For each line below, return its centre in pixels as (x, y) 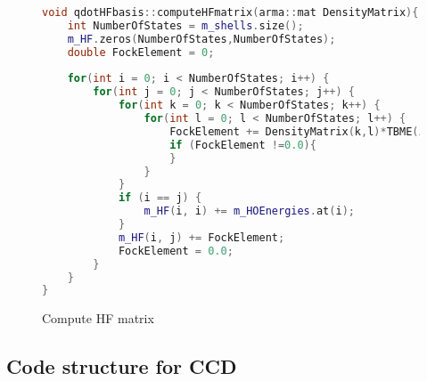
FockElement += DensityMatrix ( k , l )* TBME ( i (297, 131)
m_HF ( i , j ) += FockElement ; (201, 237)
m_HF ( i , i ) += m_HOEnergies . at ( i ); (249, 211)
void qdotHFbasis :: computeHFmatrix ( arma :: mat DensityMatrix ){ (230, 12)
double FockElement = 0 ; (141, 52)
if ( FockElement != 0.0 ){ (243, 145)
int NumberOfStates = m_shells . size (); (185, 25)
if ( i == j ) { (160, 198)
